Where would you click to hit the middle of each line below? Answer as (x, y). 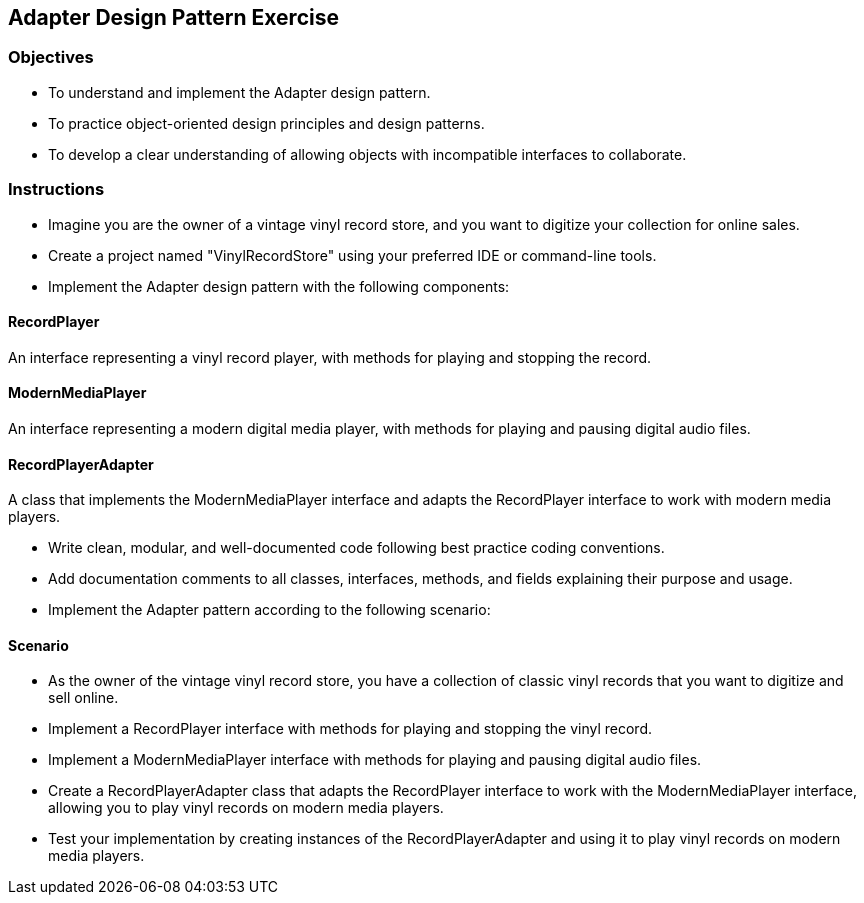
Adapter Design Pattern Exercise (173, 17)
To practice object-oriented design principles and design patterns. (266, 123)
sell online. (83, 698)
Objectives (51, 57)
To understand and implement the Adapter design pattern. (239, 92)
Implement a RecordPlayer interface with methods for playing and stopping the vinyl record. (350, 729)
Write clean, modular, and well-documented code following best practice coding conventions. (356, 548)
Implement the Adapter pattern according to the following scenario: (269, 610)
